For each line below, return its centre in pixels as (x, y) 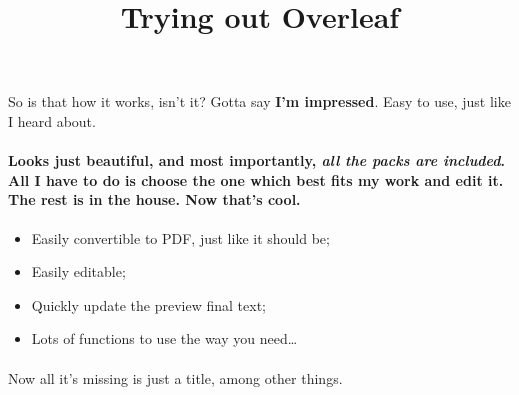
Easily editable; (78, 271)
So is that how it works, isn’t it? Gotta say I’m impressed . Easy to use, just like (259, 101)
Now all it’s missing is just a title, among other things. (175, 377)
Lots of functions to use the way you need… (164, 338)
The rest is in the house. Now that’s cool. (154, 199)
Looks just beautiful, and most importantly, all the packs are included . (256, 160)
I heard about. (52, 120)
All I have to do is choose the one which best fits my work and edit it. (256, 179)
